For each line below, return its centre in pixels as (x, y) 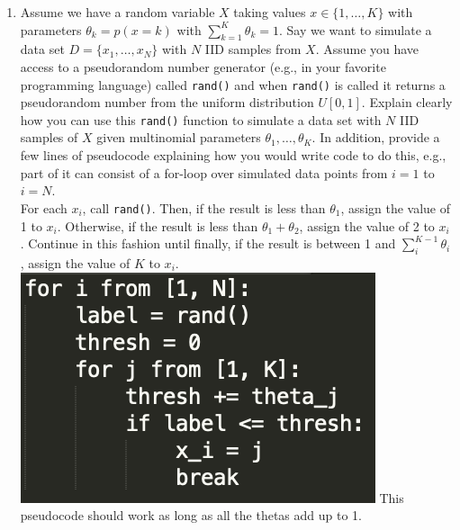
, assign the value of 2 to (367, 225)
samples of (49, 137)
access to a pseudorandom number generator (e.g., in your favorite (203, 66)
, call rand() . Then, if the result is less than (204, 207)
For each (44, 207)
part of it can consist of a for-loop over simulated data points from (204, 172)
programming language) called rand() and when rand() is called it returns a (233, 84)
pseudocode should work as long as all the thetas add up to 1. (191, 515)
